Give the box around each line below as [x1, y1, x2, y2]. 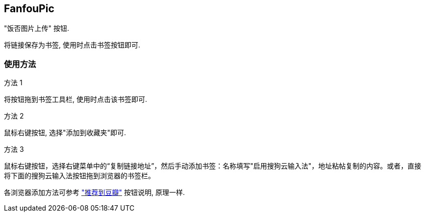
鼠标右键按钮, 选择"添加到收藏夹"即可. [4, 128, 126, 137]
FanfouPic [4, 2, 54, 15]
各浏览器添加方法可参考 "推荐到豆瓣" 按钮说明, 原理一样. [4, 188, 185, 197]
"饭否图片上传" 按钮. [4, 24, 70, 33]
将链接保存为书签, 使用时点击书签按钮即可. [4, 41, 141, 49]
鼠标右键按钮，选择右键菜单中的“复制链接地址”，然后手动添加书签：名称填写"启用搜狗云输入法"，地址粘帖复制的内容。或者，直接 [4, 162, 422, 170]
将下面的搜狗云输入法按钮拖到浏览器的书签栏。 [4, 171, 155, 180]
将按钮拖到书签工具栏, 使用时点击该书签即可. [4, 95, 148, 104]
